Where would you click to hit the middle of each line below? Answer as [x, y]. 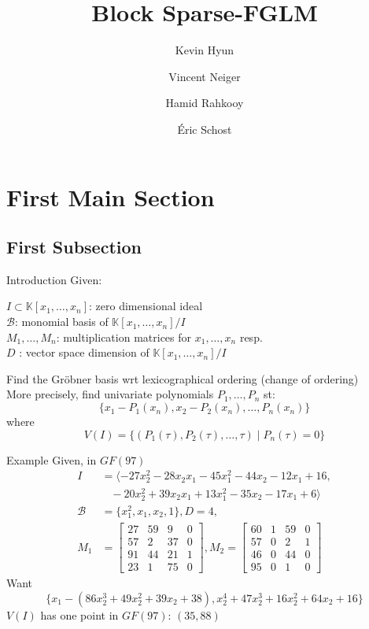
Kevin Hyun [205, 50]
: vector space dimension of [84, 352]
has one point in [79, 614]
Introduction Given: [54, 279]
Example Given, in [52, 459]
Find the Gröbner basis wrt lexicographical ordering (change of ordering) [183, 378]
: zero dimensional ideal [146, 306]
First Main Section [111, 196]
